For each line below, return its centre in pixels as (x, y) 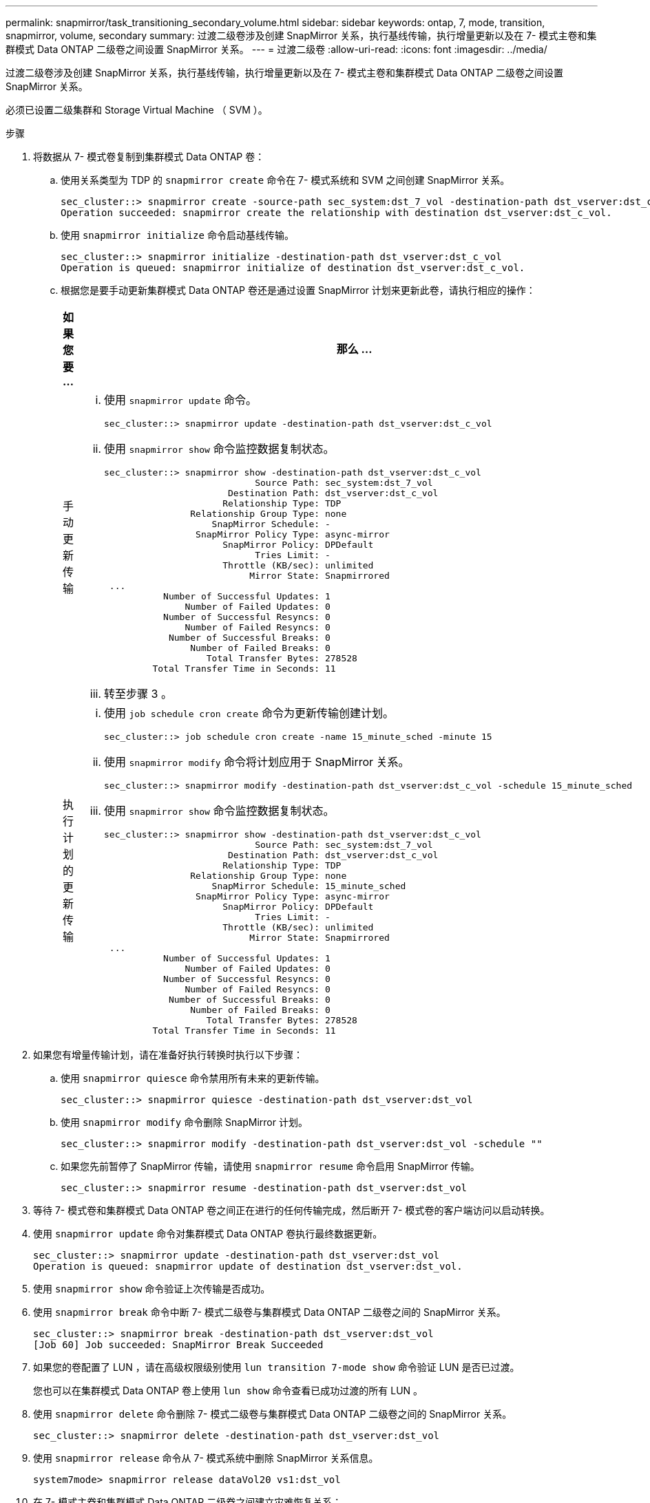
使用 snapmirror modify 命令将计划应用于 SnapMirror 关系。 (257, 762)
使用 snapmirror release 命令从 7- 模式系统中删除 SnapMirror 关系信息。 (206, 1458)
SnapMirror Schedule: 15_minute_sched (309, 886)
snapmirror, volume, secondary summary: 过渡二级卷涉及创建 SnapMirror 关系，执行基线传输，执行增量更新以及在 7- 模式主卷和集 (301, 35)
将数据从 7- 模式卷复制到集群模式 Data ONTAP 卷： (149, 157)
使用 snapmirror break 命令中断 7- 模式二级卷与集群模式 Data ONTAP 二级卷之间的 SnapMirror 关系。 (270, 1312)
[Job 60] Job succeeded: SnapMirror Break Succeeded (178, 1345)
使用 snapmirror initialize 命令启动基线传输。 (177, 235)
